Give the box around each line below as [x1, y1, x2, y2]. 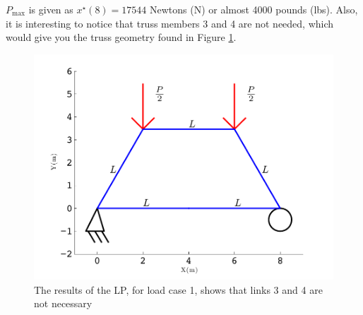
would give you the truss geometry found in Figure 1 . [6, 30, 237, 44]
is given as [28, 2, 73, 16]
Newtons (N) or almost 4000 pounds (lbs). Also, [149, 2, 358, 16]
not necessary [34, 296, 93, 311]
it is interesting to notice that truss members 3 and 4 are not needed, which [6, 16, 334, 30]
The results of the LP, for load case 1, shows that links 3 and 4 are [34, 282, 323, 297]
